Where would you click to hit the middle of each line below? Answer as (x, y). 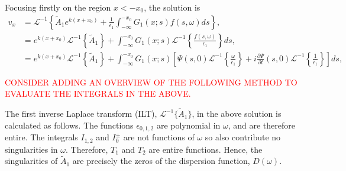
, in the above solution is (237, 114)
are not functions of (159, 137)
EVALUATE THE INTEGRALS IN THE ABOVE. (98, 93)
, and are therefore (261, 125)
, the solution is (172, 7)
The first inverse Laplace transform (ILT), (81, 114)
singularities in (31, 149)
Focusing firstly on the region (58, 7)
